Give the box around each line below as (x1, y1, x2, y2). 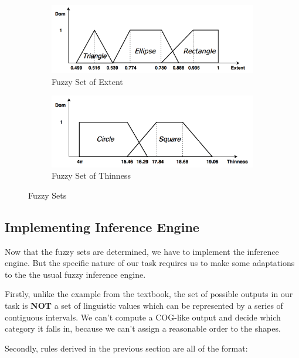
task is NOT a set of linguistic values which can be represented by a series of (5, 299, 283, 311)
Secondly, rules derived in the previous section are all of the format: (5, 342, 248, 354)
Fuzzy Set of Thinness (52, 169, 131, 182)
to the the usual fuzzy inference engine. (5, 268, 146, 280)
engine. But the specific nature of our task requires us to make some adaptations (5, 257, 295, 269)
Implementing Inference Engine (5, 217, 199, 236)
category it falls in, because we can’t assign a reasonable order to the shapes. (5, 322, 281, 335)
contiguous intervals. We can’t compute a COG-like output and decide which (5, 311, 281, 323)
